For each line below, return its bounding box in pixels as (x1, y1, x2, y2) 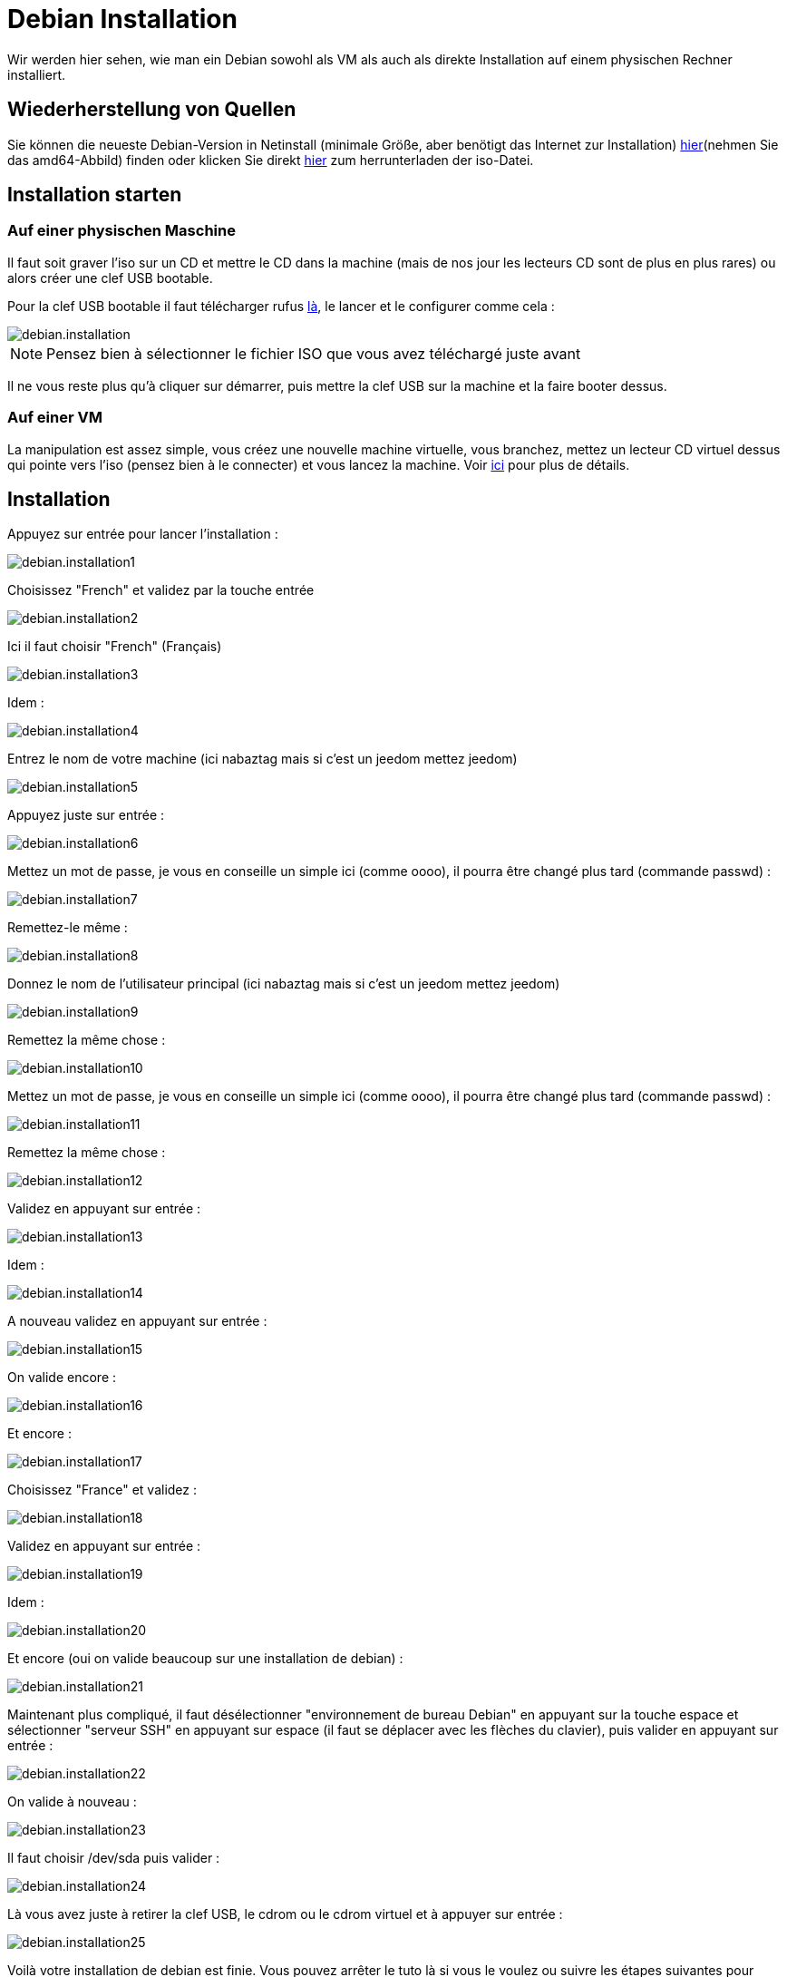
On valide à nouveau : (7, 1794, 137, 1810)
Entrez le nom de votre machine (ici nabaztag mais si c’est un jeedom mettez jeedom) (7, 751, 518, 767)
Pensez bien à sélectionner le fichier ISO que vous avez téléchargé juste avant (46, 344, 581, 363)
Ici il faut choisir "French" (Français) (7, 638, 222, 655)
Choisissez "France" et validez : (7, 1482, 198, 1498)
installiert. (7, 66, 65, 83)
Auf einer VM (7, 408, 102, 427)
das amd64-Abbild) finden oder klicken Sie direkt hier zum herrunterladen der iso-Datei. (7, 151, 534, 168)
